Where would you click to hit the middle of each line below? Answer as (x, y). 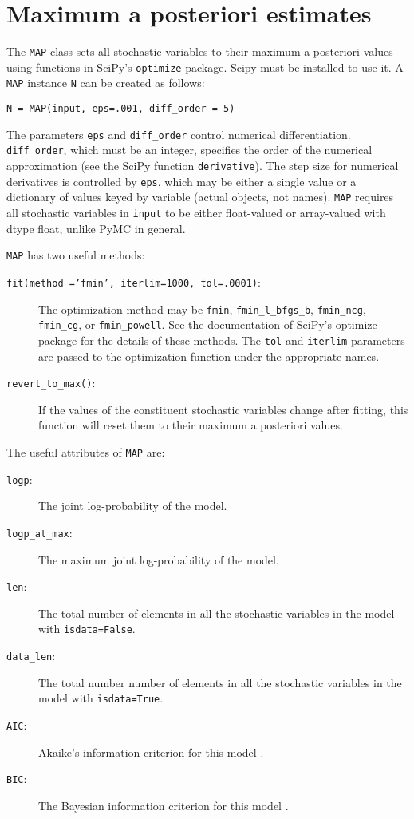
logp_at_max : (39, 532)
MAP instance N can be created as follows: (106, 83)
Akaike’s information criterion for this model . (151, 752)
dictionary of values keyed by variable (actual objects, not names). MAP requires (200, 197)
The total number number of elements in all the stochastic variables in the (220, 682)
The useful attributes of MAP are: (86, 452)
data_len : (31, 656)
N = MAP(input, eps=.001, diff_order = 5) (121, 109)
